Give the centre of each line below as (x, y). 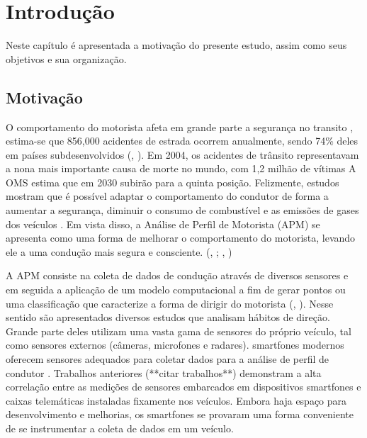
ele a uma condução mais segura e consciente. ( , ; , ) (119, 251)
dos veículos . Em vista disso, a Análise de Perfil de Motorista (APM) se (163, 224)
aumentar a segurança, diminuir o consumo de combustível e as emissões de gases (182, 210)
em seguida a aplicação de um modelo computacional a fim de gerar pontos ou (176, 290)
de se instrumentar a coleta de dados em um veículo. (120, 428)
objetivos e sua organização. (66, 58)
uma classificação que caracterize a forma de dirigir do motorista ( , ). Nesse (170, 303)
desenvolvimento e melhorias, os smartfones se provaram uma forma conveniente (180, 414)
